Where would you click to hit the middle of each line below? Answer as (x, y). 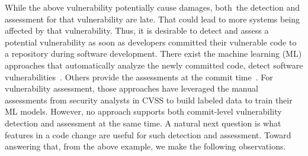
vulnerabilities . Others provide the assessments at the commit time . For (139, 77)
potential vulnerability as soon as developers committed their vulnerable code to (151, 42)
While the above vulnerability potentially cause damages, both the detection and (153, 7)
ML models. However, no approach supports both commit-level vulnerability (143, 111)
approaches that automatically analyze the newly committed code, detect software (154, 65)
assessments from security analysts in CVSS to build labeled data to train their (149, 100)
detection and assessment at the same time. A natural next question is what (143, 123)
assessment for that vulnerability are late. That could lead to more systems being (153, 19)
